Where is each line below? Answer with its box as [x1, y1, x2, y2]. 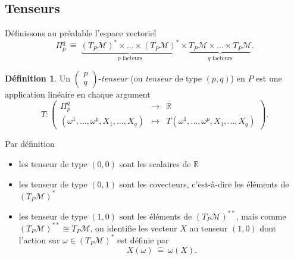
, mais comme [236, 209, 286, 222]
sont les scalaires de [119, 158, 191, 170]
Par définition [5, 137, 55, 150]
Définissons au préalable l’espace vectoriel [5, 27, 157, 39]
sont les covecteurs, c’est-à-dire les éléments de [119, 177, 289, 190]
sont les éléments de [119, 209, 192, 222]
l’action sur [18, 233, 60, 246]
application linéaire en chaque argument [5, 87, 151, 100]
